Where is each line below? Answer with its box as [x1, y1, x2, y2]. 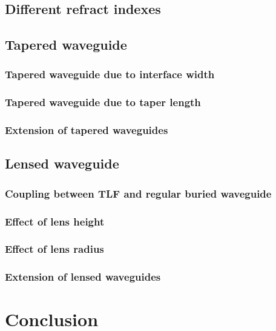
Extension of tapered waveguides [5, 122, 168, 138]
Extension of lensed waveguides [5, 269, 161, 284]
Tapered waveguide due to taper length [5, 95, 201, 110]
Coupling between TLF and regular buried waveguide [5, 186, 272, 201]
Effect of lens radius [5, 241, 104, 256]
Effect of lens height [5, 213, 105, 229]
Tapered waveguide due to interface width [5, 67, 215, 82]
